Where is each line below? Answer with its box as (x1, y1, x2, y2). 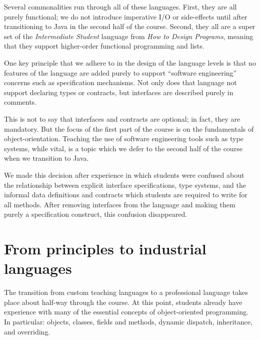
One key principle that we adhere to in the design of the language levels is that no (4, 57, 256, 68)
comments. (4, 97, 37, 107)
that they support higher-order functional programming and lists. (4, 41, 204, 51)
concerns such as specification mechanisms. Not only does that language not (4, 77, 237, 88)
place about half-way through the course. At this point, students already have (4, 296, 242, 307)
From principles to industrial (4, 238, 206, 259)
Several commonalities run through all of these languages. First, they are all (4, 2, 237, 12)
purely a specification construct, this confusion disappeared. (4, 209, 187, 219)
